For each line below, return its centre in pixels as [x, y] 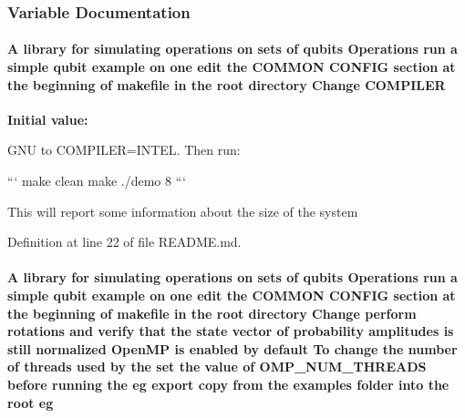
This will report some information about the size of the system [183, 211]
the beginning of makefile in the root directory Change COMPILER [227, 84]
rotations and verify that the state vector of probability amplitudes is [231, 331]
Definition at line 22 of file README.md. [124, 242]
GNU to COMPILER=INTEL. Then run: [124, 150]
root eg [31, 402]
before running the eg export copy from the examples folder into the [228, 384]
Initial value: [48, 119]
